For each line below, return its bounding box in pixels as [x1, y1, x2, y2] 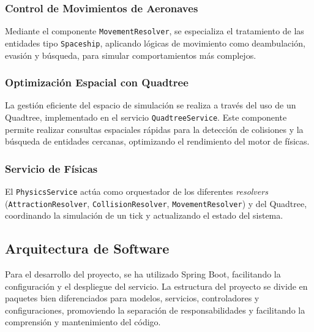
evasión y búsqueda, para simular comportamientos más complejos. [5, 48, 256, 61]
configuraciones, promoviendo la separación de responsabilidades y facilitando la [5, 303, 305, 316]
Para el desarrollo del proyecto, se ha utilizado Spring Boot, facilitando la [5, 268, 281, 281]
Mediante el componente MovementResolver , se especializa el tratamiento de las [5, 25, 304, 37]
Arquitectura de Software [5, 239, 170, 258]
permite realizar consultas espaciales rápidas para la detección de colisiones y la [5, 123, 304, 135]
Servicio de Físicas [5, 160, 98, 176]
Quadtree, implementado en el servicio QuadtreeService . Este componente [5, 110, 287, 123]
